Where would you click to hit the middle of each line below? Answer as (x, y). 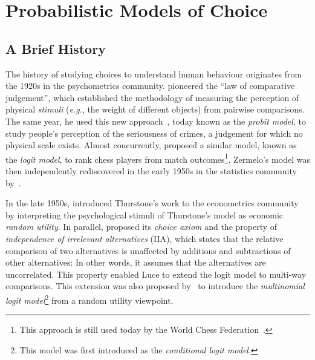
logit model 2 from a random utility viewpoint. (89, 299)
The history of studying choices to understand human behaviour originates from (154, 74)
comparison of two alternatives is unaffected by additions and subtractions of (148, 250)
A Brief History (56, 48)
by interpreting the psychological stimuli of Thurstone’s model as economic (144, 214)
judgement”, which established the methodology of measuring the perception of (152, 97)
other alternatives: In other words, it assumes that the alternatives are (136, 262)
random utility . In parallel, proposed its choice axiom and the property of (141, 227)
